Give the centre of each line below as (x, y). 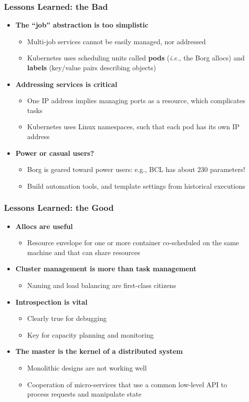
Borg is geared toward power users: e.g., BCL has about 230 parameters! (136, 169)
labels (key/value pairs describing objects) (92, 67)
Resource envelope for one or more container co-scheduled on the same (133, 243)
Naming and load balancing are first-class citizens (101, 285)
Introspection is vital (51, 301)
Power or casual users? (55, 153)
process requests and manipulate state (84, 394)
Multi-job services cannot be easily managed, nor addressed (116, 41)
